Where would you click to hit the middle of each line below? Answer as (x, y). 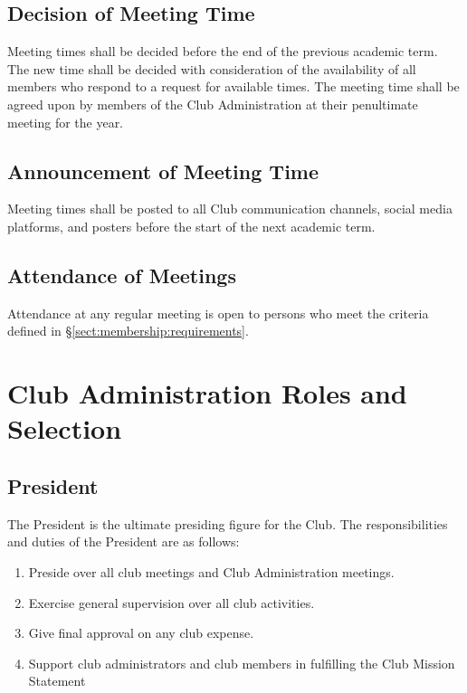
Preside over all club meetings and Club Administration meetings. (211, 571)
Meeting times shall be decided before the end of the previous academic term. (223, 51)
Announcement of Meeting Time (163, 171)
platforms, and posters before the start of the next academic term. (191, 226)
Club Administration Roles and (207, 393)
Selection (65, 428)
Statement (57, 681)
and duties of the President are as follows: (124, 541)
